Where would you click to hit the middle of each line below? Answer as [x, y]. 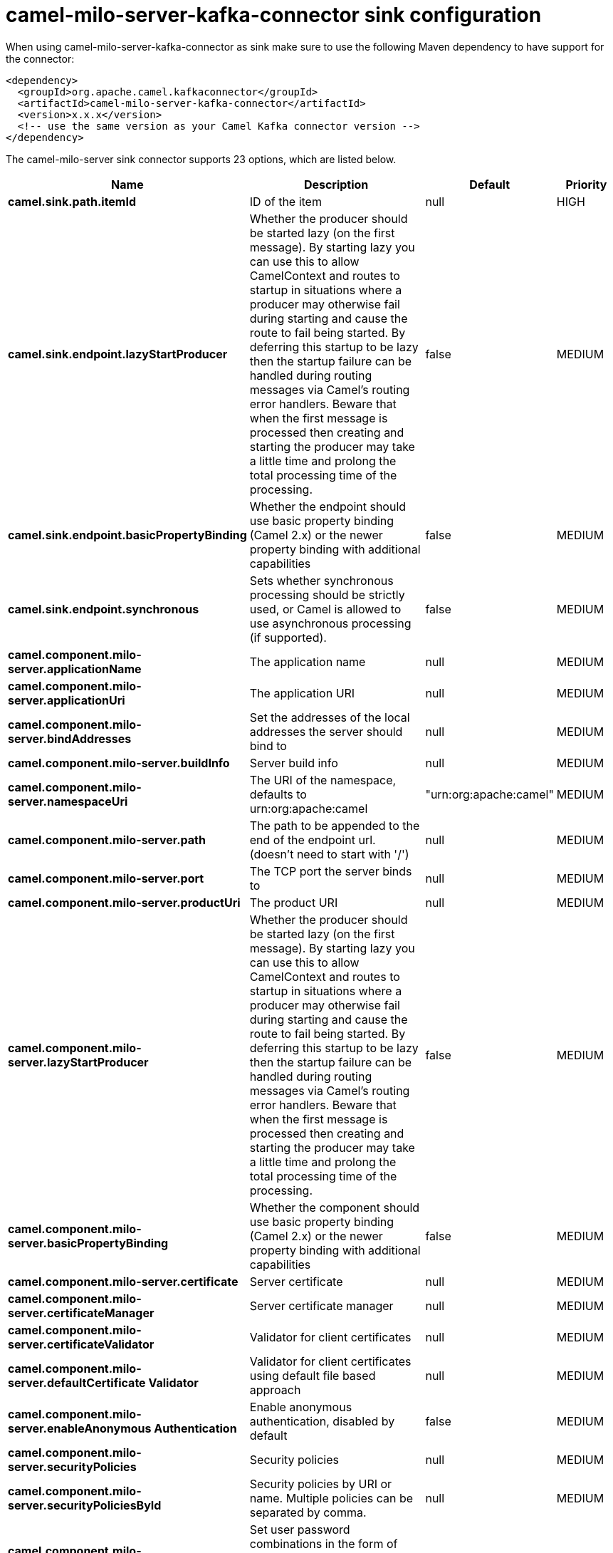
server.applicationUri [67, 700]
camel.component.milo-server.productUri [124, 902]
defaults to [278, 794]
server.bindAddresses [70, 738]
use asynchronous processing [330, 623]
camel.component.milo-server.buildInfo [119, 763]
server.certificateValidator [81, 1344]
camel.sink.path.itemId [72, 201]
